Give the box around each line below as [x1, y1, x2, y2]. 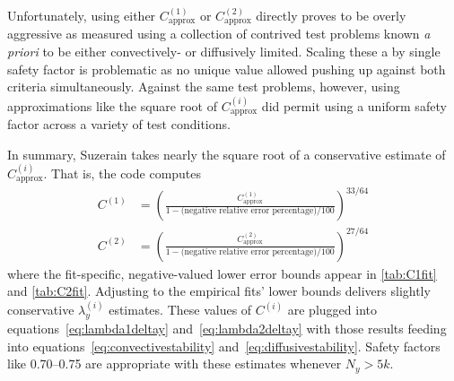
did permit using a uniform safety [261, 96, 447, 115]
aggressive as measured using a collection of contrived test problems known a [7, 24, 431, 43]
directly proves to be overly [256, 6, 406, 24]
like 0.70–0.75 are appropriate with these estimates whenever [7, 354, 342, 373]
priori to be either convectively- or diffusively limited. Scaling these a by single [7, 42, 441, 61]
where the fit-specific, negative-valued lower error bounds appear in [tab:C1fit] [7, 264, 437, 282]
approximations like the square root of [7, 96, 218, 115]
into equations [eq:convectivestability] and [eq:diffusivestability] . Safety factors [7, 336, 441, 355]
